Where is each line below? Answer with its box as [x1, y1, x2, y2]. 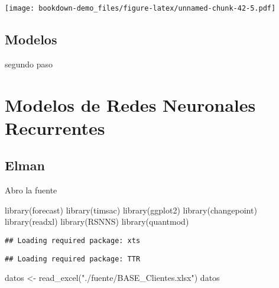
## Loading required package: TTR [5, 254, 141, 263]
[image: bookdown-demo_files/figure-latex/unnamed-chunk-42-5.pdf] [5, 4, 276, 12]
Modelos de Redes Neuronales [5, 92, 256, 117]
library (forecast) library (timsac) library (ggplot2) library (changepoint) [5, 203, 257, 216]
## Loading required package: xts [5, 237, 141, 245]
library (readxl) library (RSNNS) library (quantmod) [5, 215, 189, 228]
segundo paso [5, 57, 53, 70]
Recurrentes [5, 115, 105, 140]
